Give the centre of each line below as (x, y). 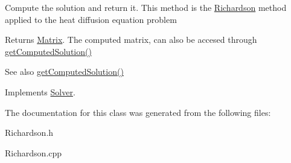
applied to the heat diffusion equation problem (91, 19)
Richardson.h (29, 133)
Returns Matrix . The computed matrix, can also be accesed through (131, 40)
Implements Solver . (40, 91)
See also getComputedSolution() (64, 72)
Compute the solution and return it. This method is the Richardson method (146, 7)
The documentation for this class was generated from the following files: (138, 112)
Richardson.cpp (34, 152)
